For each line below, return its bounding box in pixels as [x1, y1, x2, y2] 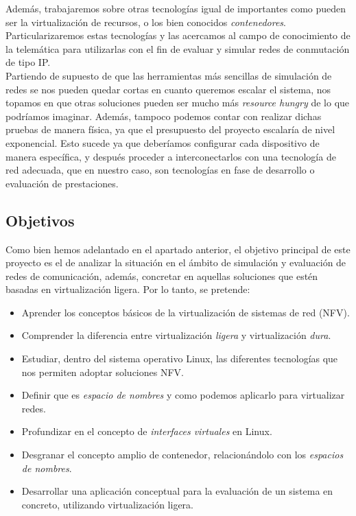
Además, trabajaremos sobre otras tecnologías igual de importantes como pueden [5, 1, 346, 15]
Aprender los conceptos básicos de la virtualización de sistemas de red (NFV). [21, 305, 350, 319]
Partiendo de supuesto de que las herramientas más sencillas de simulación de [5, 68, 332, 82]
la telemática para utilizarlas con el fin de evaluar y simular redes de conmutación [5, 41, 350, 56]
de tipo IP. [5, 55, 51, 69]
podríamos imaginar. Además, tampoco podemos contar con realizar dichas [5, 108, 322, 123]
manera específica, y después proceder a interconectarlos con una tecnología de [5, 149, 336, 163]
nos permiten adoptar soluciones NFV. [21, 364, 184, 379]
